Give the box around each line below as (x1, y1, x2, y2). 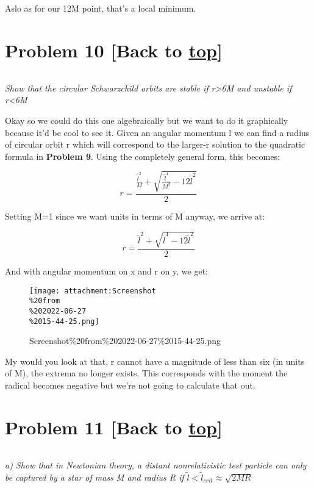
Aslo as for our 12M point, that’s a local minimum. (5, 2, 196, 14)
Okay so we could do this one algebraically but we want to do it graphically (5, 113, 288, 126)
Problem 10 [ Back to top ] (5, 37, 223, 62)
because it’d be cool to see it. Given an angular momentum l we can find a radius (5, 126, 310, 138)
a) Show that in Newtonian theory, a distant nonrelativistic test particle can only (5, 458, 307, 471)
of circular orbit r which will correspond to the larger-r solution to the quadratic (5, 138, 305, 151)
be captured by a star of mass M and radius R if (5, 470, 184, 483)
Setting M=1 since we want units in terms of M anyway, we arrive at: (5, 209, 265, 222)
